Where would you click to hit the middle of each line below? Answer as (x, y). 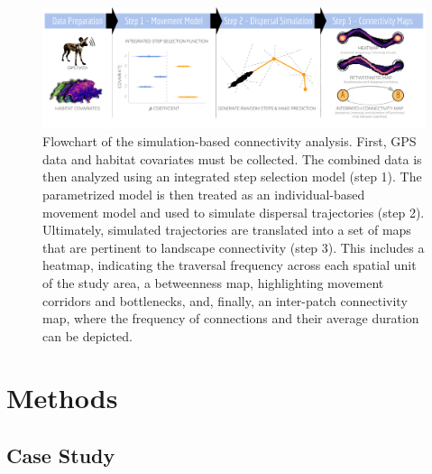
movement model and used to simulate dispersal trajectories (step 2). (234, 212)
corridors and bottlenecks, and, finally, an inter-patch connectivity (225, 300)
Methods (62, 398)
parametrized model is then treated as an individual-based (204, 194)
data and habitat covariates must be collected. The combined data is (232, 158)
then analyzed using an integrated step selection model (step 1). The (232, 177)
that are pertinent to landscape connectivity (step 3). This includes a (234, 247)
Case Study (61, 455)
